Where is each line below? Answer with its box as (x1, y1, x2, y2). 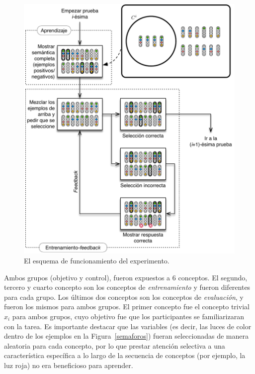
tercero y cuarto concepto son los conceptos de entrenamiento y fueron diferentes (4, 282, 251, 292)
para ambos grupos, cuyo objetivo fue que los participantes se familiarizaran (12, 311, 244, 321)
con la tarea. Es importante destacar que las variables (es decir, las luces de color (4, 321, 252, 331)
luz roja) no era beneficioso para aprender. (4, 360, 133, 370)
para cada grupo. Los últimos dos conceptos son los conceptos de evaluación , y (4, 291, 244, 302)
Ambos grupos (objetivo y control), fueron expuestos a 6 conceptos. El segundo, (4, 272, 248, 282)
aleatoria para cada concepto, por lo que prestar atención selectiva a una (4, 340, 225, 351)
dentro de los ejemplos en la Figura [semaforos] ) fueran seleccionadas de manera (4, 331, 249, 341)
